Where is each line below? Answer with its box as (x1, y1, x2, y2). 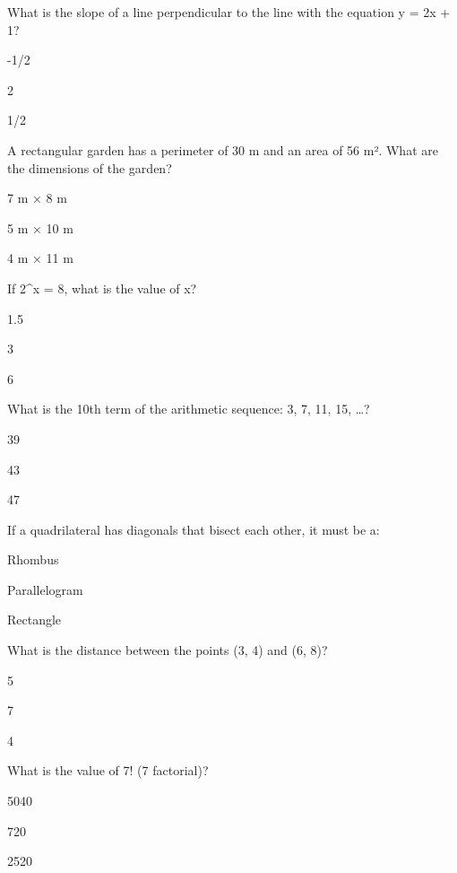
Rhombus (7, 550, 59, 569)
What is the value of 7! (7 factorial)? (7, 761, 209, 780)
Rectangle (7, 610, 62, 629)
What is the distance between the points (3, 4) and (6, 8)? (7, 641, 328, 659)
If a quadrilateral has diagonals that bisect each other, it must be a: (7, 519, 380, 538)
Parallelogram (7, 580, 83, 598)
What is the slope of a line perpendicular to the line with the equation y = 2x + (7, 3, 451, 21)
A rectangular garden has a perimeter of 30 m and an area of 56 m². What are (7, 140, 438, 159)
